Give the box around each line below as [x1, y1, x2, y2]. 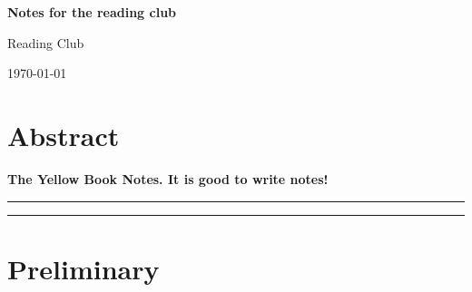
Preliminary [7, 249, 160, 287]
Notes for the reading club [7, 3, 177, 21]
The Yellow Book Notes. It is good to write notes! [7, 169, 329, 188]
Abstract [7, 116, 120, 153]
